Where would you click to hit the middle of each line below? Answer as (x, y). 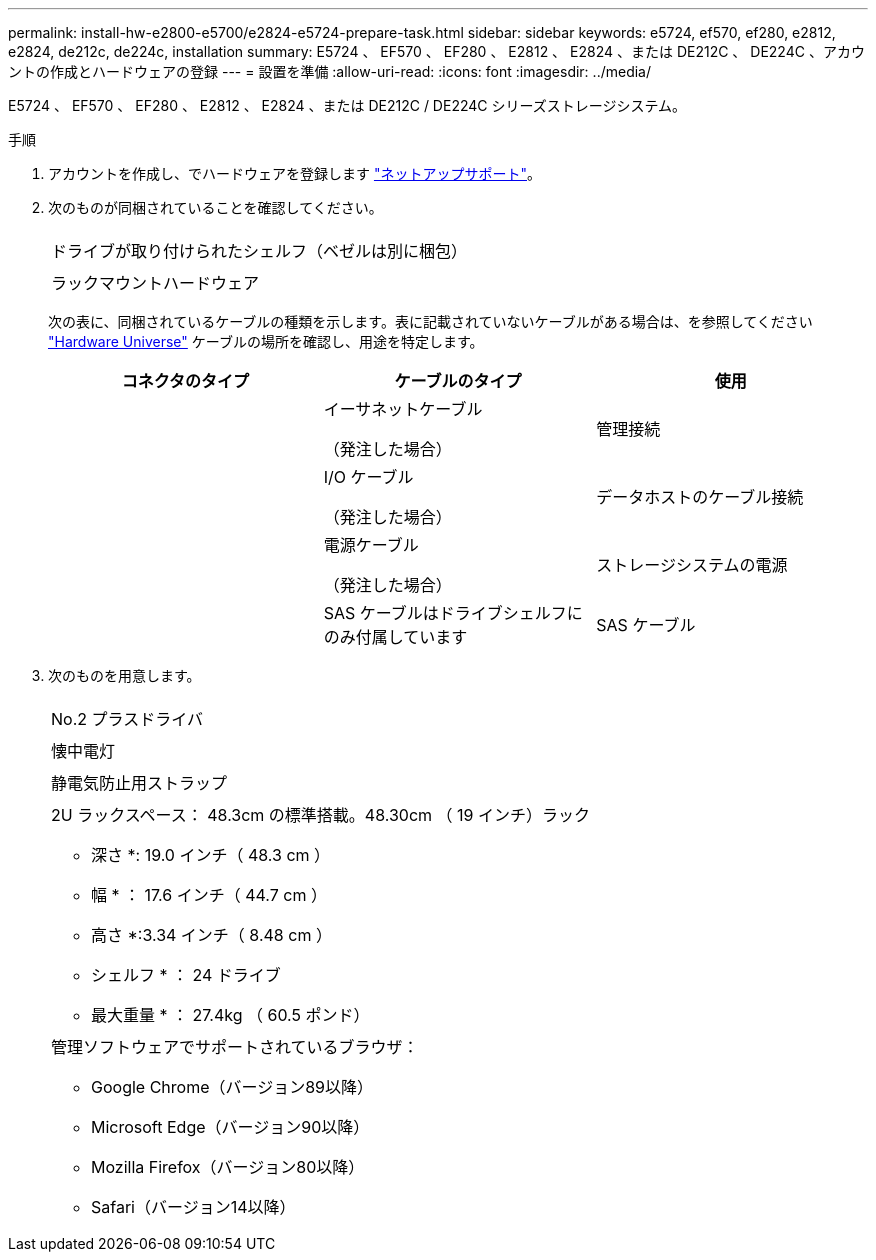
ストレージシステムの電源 (692, 565)
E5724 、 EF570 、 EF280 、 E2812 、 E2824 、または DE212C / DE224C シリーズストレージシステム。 (347, 105)
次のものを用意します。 (124, 675)
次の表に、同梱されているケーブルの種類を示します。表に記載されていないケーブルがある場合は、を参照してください (430, 321)
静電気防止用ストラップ (139, 783)
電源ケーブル (371, 545)
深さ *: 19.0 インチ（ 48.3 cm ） (211, 855)
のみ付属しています (395, 637)
